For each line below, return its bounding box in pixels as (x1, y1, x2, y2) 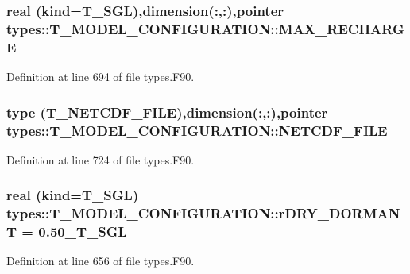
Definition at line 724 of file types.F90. (6, 151, 195, 168)
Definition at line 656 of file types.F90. (6, 253, 195, 269)
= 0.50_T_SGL (21, 222, 127, 241)
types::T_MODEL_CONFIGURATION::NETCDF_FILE (6, 120, 388, 140)
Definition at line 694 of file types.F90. (6, 68, 195, 85)
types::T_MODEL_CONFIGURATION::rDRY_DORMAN (6, 203, 400, 223)
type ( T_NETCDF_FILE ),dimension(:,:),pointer (6, 102, 328, 122)
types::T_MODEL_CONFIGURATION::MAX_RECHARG (6, 18, 404, 38)
